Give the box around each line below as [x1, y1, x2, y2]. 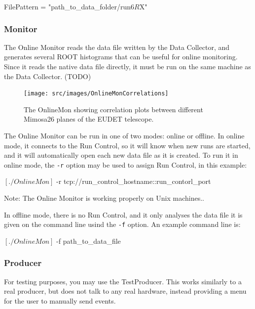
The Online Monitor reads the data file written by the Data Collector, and [4, 42, 230, 52]
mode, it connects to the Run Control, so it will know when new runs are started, [4, 140, 251, 150]
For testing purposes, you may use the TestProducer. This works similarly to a [4, 276, 242, 286]
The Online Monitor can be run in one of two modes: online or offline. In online [4, 131, 245, 141]
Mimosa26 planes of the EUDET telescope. [24, 114, 154, 124]
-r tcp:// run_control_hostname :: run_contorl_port [56, 176, 211, 186]
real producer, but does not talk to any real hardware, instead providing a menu [4, 286, 247, 296]
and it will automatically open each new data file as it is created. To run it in [4, 150, 238, 160]
